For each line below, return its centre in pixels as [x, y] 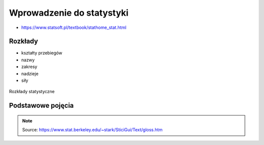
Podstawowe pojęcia [42, 106]
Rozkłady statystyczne [32, 92]
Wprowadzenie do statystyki [69, 13]
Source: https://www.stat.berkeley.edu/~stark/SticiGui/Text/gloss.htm [92, 130]
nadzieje [30, 73]
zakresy [29, 67]
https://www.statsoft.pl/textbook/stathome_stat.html [74, 27]
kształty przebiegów [42, 53]
